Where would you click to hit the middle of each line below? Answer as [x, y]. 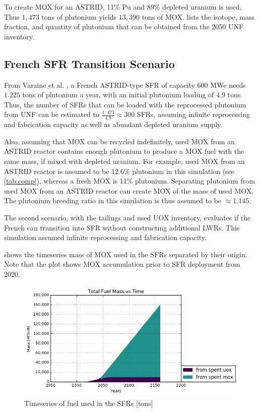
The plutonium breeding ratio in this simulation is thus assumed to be [113, 200]
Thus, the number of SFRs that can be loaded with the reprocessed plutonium [125, 104]
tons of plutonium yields [79, 16]
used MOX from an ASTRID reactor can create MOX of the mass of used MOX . [129, 190]
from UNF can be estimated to [52, 114]
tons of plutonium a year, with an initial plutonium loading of [118, 95]
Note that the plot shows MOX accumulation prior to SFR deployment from [122, 264]
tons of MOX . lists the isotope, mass [198, 16]
